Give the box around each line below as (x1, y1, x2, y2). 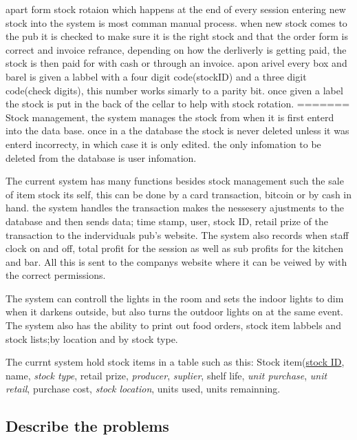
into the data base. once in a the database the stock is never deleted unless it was (6, 123, 349, 138)
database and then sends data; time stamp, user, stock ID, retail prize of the (6, 213, 328, 228)
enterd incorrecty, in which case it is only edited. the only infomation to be (6, 136, 321, 151)
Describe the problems (6, 415, 169, 437)
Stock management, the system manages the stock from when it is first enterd (6, 109, 334, 124)
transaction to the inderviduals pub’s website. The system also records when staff (6, 227, 349, 242)
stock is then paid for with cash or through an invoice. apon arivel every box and (6, 56, 347, 70)
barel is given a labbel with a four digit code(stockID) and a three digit (6, 69, 307, 83)
